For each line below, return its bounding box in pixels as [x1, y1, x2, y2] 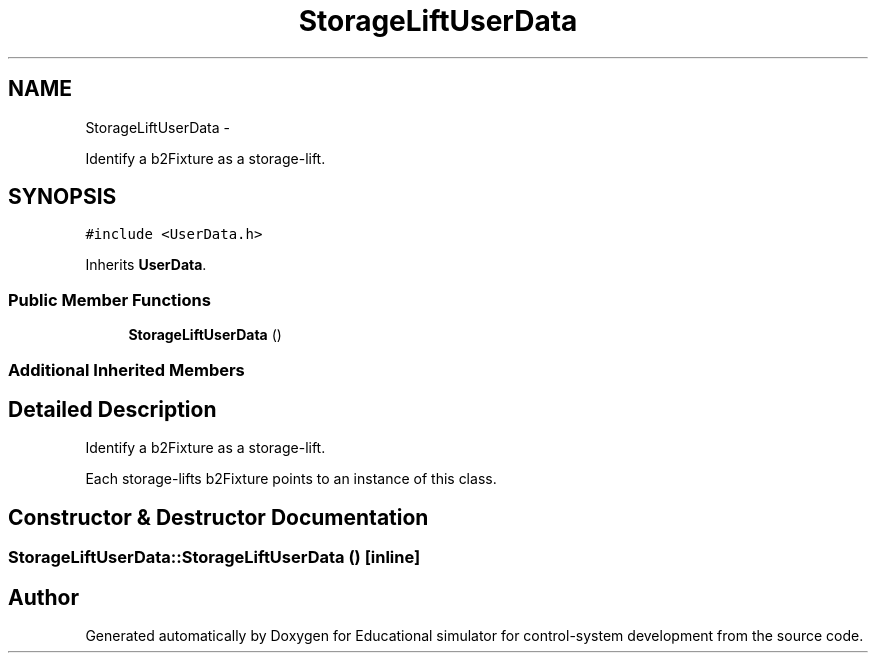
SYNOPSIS [8, 184, 117, 210]
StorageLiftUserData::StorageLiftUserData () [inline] [8, 547, 421, 568]
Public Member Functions [8, 289, 211, 310]
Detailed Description [8, 396, 217, 422]
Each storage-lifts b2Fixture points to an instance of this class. [85, 470, 497, 488]
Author [8, 584, 79, 610]
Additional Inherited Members [8, 359, 245, 380]
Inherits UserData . [85, 256, 207, 274]
